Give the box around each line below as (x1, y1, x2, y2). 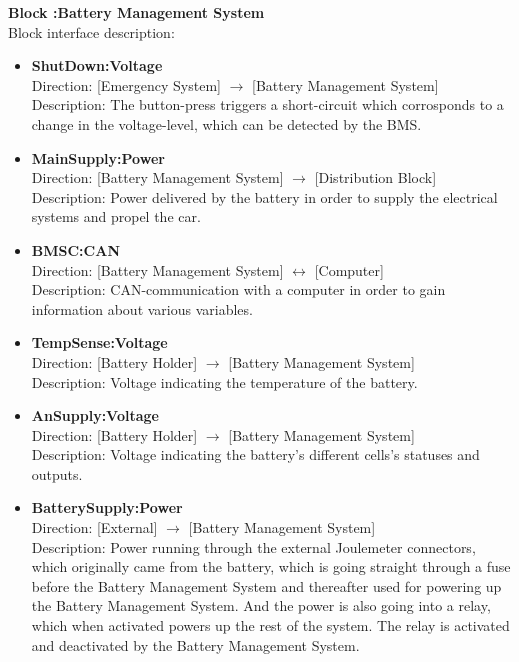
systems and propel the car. (31, 206, 201, 227)
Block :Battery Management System (8, 2, 265, 22)
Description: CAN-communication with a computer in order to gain (31, 279, 446, 300)
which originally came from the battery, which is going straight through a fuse (31, 556, 511, 577)
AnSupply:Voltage (31, 405, 159, 426)
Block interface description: (8, 21, 175, 42)
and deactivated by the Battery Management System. (31, 634, 360, 655)
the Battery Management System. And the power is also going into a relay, (31, 595, 491, 616)
